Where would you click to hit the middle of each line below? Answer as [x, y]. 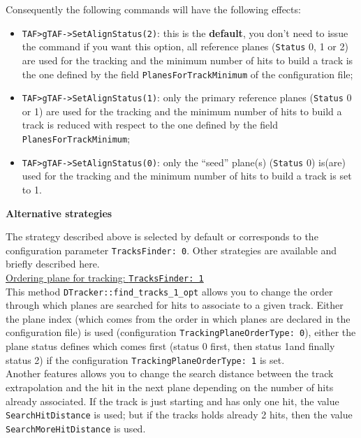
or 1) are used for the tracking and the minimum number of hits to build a [182, 111]
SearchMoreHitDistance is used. [76, 428]
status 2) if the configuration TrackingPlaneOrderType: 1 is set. [145, 359]
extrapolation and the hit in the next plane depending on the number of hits [170, 387]
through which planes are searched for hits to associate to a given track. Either [175, 305]
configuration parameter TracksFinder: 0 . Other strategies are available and [171, 250]
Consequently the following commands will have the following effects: [153, 9]
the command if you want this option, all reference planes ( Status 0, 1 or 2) [185, 46]
